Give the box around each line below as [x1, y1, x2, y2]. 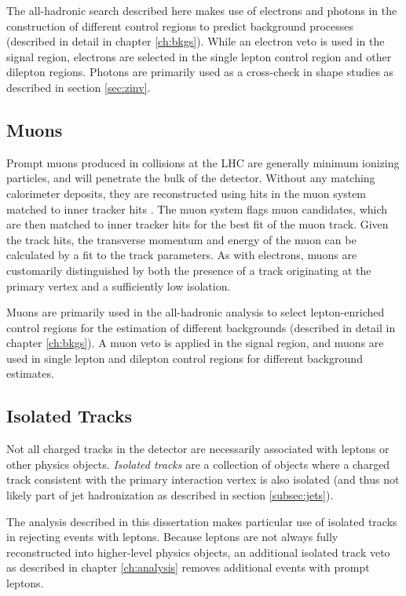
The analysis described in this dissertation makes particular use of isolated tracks [6, 513, 397, 529]
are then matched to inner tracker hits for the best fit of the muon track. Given [6, 216, 389, 232]
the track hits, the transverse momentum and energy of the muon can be [6, 231, 357, 247]
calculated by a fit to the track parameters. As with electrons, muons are [6, 247, 357, 263]
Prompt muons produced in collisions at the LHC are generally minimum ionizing [6, 154, 400, 170]
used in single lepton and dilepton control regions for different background [6, 349, 363, 366]
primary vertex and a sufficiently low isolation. [6, 277, 231, 294]
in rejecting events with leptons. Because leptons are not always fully [6, 528, 338, 545]
